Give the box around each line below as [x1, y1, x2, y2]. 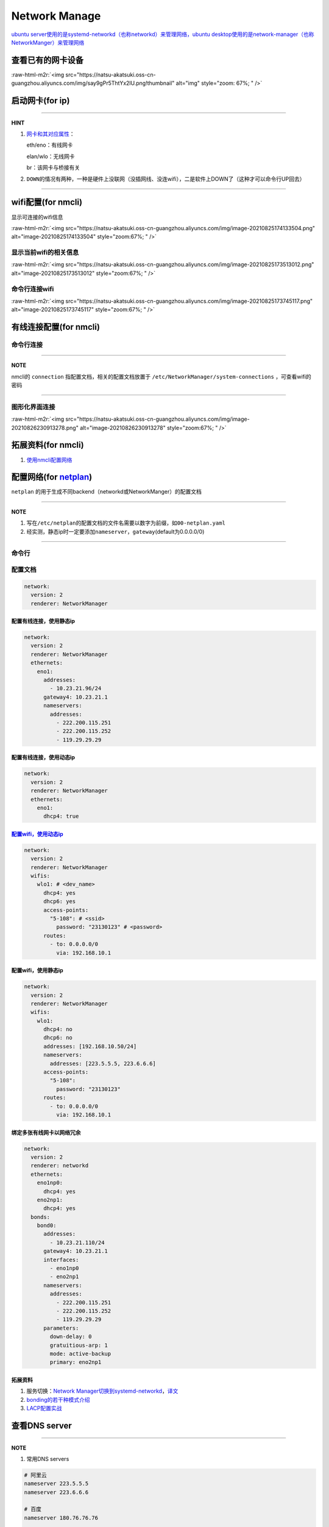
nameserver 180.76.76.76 [24, 1514, 99, 1521]
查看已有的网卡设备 [11, 55, 83, 65]
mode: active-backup [49, 1350, 111, 1357]
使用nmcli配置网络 [26, 456, 73, 464]
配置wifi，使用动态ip [11, 830, 63, 837]
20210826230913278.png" [11, 424, 79, 431]
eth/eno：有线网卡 [26, 141, 73, 149]
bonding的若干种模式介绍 [26, 1396, 91, 1403]
